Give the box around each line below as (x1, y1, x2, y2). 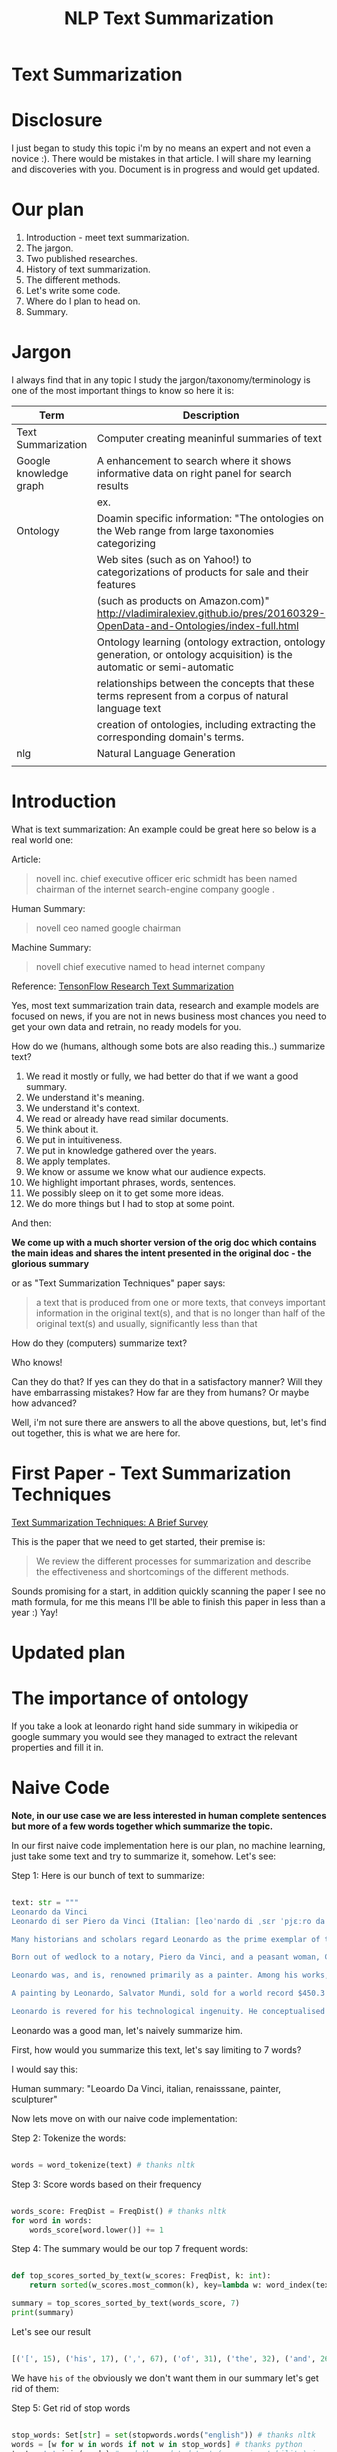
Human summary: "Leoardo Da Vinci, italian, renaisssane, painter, (11, 2082, 282, 2094)
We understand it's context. (25, 1102, 141, 1114)
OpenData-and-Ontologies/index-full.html (96, 619, 299, 632)
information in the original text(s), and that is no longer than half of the (35, 1307, 326, 1319)
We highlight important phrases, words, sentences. (25, 1176, 236, 1188)
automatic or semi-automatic (96, 660, 234, 674)
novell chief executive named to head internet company (35, 960, 266, 972)
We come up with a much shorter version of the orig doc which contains (11, 1236, 317, 1248)
